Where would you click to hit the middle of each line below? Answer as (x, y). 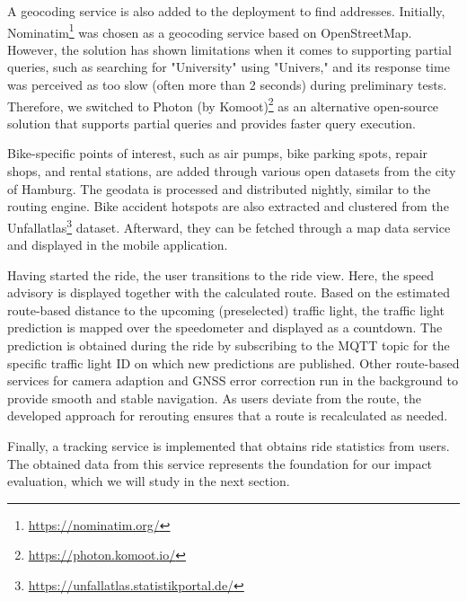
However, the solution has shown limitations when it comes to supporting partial (229, 49)
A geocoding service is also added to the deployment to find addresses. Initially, (226, 11)
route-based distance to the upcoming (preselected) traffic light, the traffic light (226, 309)
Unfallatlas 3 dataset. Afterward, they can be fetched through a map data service (229, 225)
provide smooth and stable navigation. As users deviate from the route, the (214, 398)
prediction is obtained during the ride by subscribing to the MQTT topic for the (229, 345)
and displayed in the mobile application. (118, 245)
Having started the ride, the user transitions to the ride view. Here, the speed (221, 274)
